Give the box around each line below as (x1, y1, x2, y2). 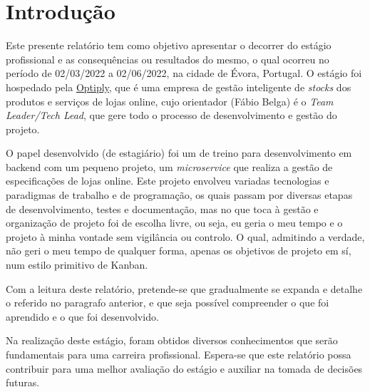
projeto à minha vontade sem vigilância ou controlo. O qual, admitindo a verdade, (6, 229, 365, 244)
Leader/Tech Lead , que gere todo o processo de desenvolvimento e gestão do (6, 108, 337, 123)
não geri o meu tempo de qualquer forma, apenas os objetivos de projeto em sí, (6, 243, 351, 258)
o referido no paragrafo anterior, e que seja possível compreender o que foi (6, 295, 329, 310)
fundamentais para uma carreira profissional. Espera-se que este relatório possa (6, 347, 351, 361)
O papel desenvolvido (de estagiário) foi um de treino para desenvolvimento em (6, 145, 352, 160)
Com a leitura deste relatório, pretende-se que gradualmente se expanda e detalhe (6, 281, 363, 296)
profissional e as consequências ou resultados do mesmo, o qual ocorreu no (6, 51, 329, 66)
